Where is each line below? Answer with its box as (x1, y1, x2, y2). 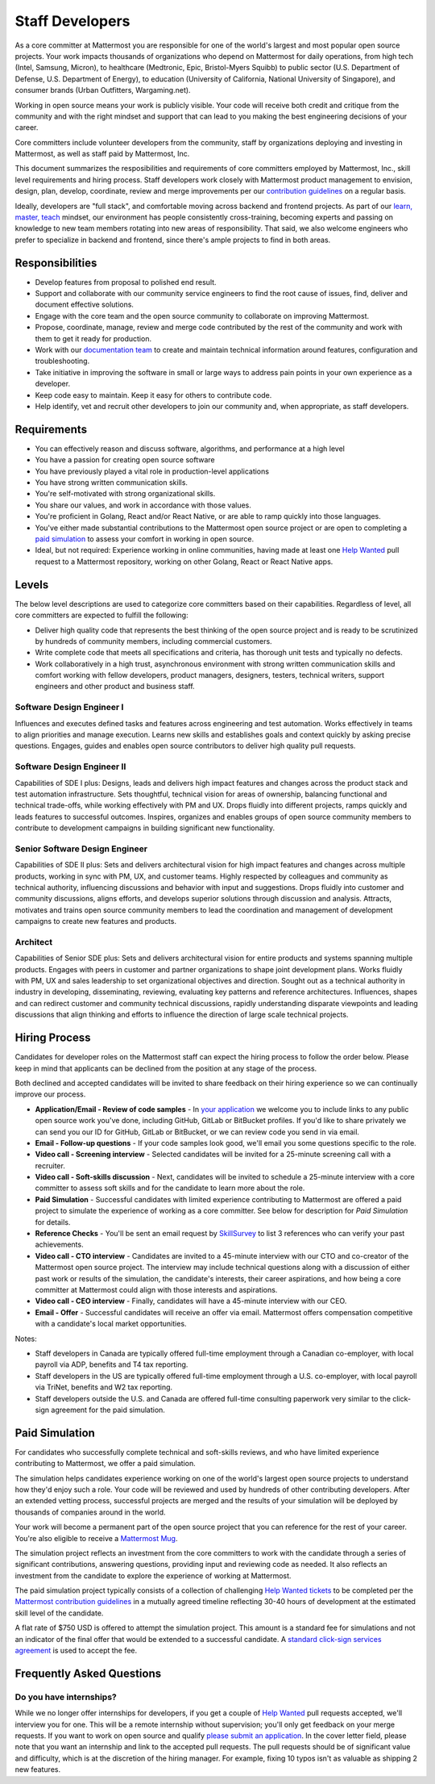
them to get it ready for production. (35, 333, 152, 343)
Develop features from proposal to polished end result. (35, 277, 217, 286)
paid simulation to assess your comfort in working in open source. (35, 534, 255, 544)
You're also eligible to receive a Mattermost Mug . (14, 1533, 178, 1543)
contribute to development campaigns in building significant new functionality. (14, 823, 275, 833)
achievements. (35, 1239, 84, 1250)
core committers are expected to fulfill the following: (14, 610, 188, 620)
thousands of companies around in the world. (14, 1507, 166, 1517)
